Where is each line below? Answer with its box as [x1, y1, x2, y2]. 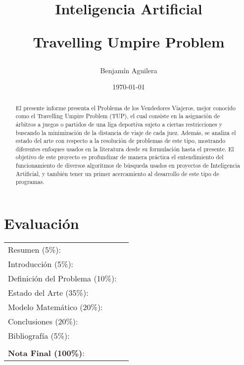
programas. [15, 178, 45, 186]
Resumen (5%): [8, 244, 61, 256]
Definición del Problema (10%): [8, 273, 117, 284]
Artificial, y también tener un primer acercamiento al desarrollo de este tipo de [15, 169, 219, 178]
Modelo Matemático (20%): [8, 301, 103, 313]
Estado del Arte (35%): [8, 287, 89, 299]
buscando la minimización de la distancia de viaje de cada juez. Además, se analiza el [15, 128, 236, 137]
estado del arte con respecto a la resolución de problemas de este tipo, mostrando [15, 137, 226, 145]
